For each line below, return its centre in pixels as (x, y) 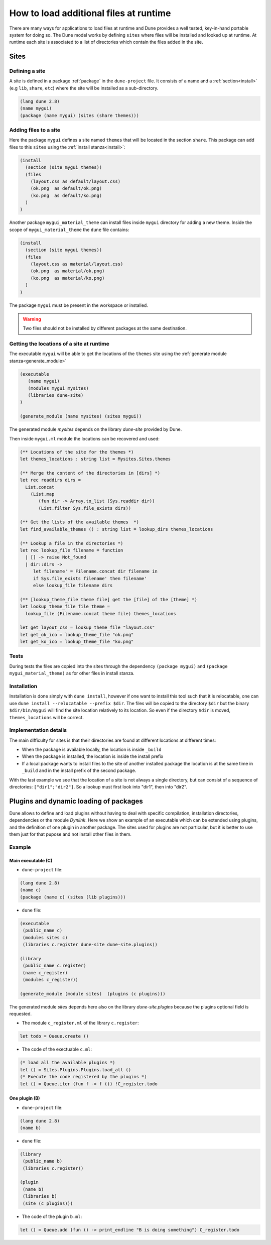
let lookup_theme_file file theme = (65, 607)
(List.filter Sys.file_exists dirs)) (85, 508)
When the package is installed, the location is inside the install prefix (93, 756)
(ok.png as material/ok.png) (67, 271)
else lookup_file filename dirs (73, 585)
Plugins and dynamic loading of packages (76, 801)
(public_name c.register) (54, 966)
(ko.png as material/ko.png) (67, 278)
